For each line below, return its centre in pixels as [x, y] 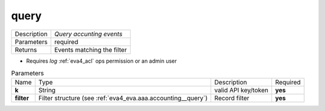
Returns [26, 49]
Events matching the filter [91, 49]
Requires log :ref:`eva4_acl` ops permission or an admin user [101, 61]
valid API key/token [242, 90]
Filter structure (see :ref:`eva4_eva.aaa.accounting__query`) [123, 98]
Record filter [232, 98]
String [47, 90]
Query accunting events [88, 34]
